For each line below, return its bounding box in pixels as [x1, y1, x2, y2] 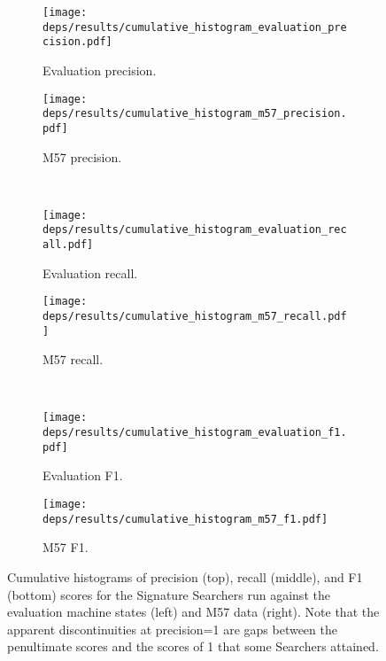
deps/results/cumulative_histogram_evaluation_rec [42, 223, 347, 237]
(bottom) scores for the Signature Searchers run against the [7, 585, 330, 603]
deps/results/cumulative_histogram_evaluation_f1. [42, 426, 347, 439]
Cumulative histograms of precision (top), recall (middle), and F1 [7, 567, 363, 586]
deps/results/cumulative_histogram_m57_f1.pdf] [42, 512, 328, 525]
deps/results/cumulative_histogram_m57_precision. [42, 107, 347, 121]
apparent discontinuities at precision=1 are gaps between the [7, 619, 337, 638]
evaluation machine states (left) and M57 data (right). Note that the [7, 603, 380, 621]
